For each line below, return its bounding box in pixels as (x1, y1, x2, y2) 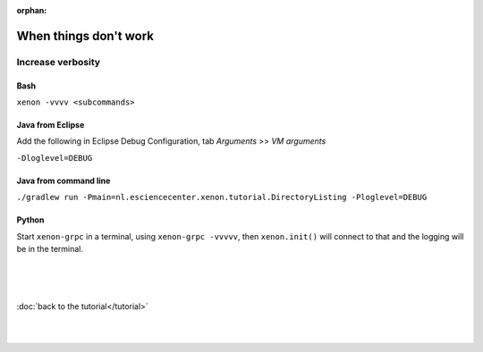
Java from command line (16, 175, 111, 186)
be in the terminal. (16, 243, 84, 254)
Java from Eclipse (16, 119, 85, 130)
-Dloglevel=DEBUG (16, 153, 93, 163)
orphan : (16, 5, 47, 15)
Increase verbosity (16, 55, 101, 68)
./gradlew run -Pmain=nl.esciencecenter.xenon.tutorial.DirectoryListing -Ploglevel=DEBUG (16, 192, 428, 203)
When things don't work (16, 28, 155, 44)
